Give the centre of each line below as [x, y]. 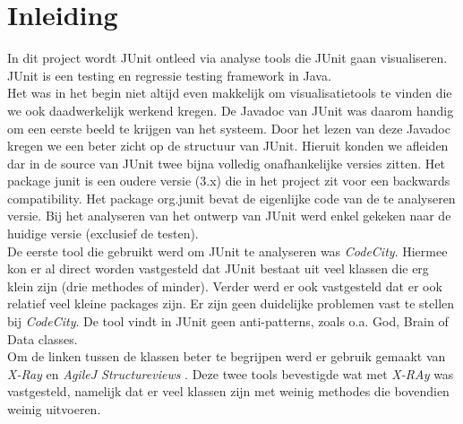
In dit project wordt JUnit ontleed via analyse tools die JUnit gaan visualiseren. [227, 58]
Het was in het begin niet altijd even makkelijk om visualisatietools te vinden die [230, 93]
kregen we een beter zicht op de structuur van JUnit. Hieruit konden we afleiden [228, 146]
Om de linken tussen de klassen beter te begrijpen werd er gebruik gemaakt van [227, 356]
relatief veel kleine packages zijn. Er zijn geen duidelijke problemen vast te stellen [231, 303]
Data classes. [43, 338]
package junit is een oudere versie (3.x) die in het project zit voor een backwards [229, 181]
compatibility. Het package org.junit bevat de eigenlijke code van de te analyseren [231, 198]
